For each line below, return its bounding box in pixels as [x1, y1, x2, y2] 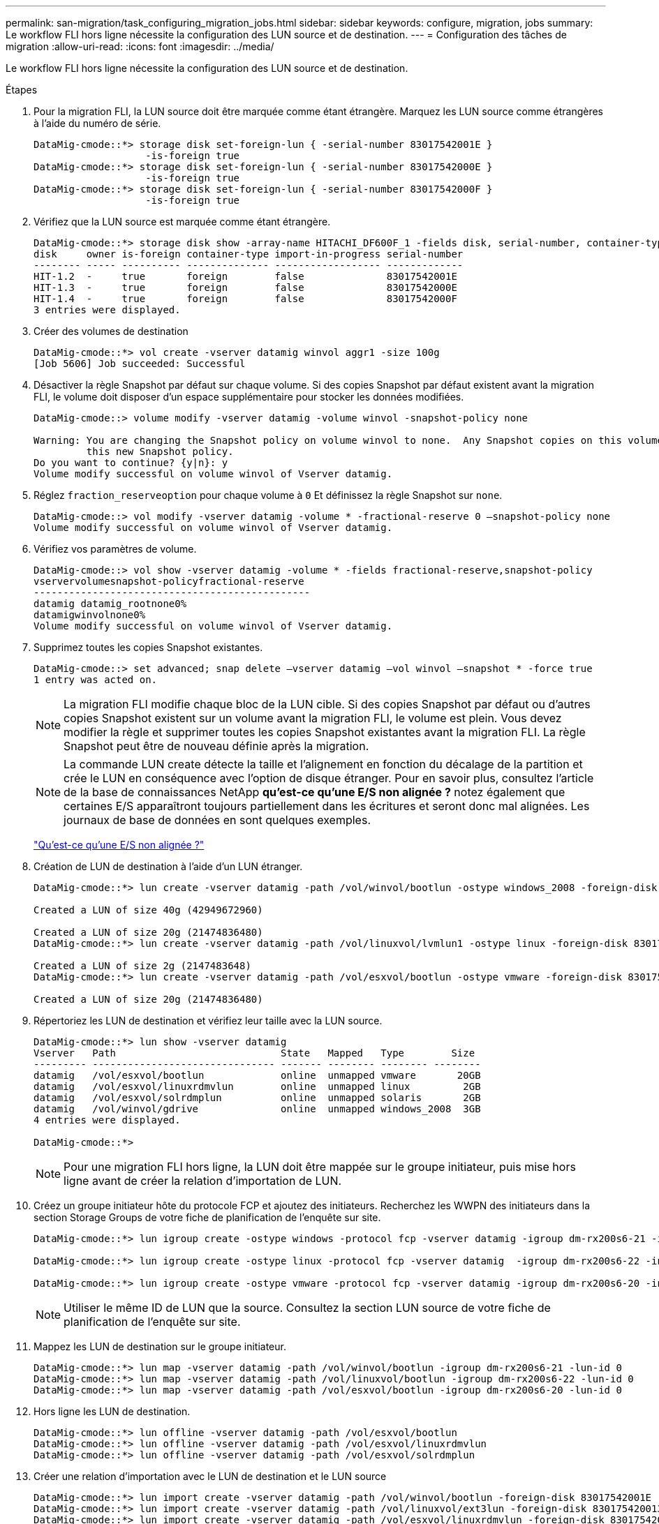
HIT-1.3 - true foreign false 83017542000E [34, 282, 457, 293]
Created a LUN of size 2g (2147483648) [34, 960, 251, 971]
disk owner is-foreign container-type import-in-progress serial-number [34, 248, 464, 260]
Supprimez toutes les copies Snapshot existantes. [34, 641, 263, 653]
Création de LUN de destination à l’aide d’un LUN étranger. [34, 860, 303, 872]
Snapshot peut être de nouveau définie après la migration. [64, 739, 369, 753]
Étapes [6, 84, 38, 96]
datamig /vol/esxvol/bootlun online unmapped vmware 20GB [34, 1070, 481, 1081]
